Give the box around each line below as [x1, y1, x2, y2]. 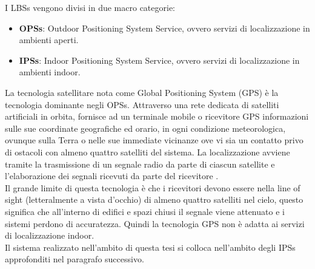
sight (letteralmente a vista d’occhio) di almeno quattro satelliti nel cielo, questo [5, 193, 303, 206]
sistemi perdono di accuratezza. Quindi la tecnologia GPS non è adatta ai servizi [5, 217, 305, 230]
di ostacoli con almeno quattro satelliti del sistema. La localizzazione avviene [5, 145, 290, 158]
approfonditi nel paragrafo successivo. [5, 253, 144, 265]
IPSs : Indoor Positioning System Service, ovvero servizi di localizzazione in [19, 53, 300, 66]
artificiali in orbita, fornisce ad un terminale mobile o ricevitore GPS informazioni [5, 110, 309, 123]
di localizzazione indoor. [5, 229, 94, 242]
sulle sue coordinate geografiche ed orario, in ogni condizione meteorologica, [5, 121, 286, 134]
